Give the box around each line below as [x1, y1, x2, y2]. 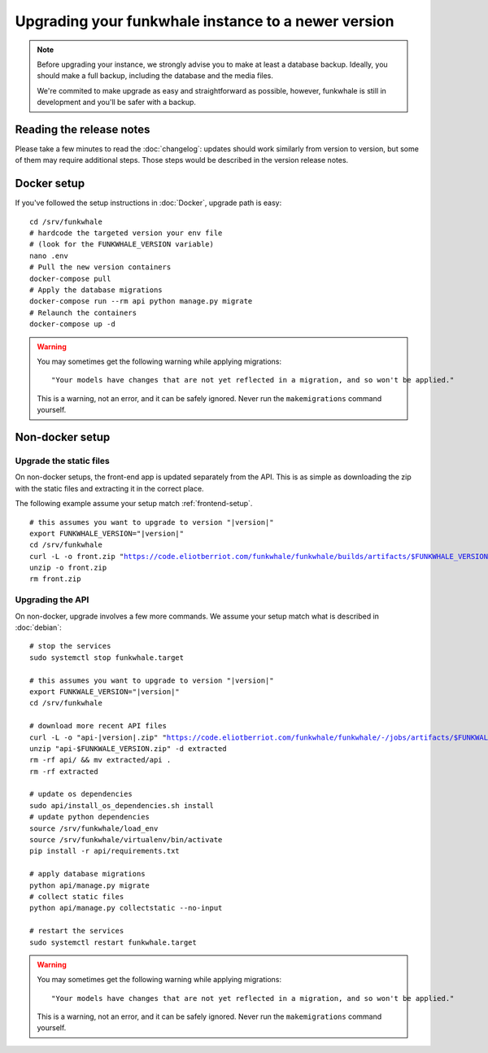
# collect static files [29, 892, 124, 901]
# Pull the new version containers [29, 263, 172, 272]
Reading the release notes [15, 122, 150, 136]
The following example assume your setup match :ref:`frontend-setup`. [15, 499, 253, 509]
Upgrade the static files [15, 455, 110, 466]
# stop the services [29, 641, 111, 651]
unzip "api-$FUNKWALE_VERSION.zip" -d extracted [29, 744, 227, 753]
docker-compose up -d [29, 320, 115, 329]
